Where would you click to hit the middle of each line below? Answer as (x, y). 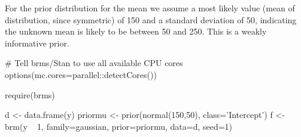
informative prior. (37, 43)
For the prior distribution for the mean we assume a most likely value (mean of (150, 8)
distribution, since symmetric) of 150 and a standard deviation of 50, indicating (151, 19)
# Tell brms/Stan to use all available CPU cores (94, 63)
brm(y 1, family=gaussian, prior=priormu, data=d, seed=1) (119, 126)
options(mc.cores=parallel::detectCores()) (81, 74)
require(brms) (30, 94)
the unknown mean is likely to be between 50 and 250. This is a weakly (136, 31)
